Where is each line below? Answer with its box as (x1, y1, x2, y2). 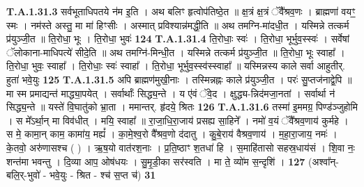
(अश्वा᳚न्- (308, 154, 339, 168)
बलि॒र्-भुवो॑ (6, 168, 40, 182)
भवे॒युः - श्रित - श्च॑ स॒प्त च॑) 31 (50, 168, 156, 182)
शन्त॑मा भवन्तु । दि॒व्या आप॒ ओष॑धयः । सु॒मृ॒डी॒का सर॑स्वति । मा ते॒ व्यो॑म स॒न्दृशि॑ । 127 (6, 154, 305, 168)
